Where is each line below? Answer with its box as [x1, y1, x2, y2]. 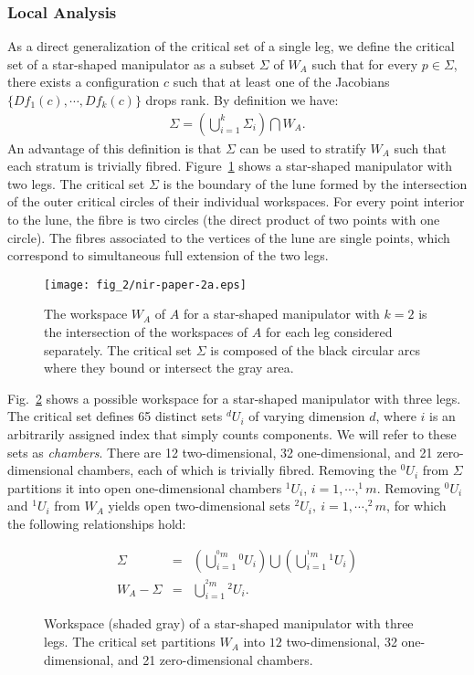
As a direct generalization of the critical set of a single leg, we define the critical [7, 37, 455, 56]
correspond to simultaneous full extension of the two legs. [7, 246, 329, 265]
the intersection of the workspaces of [44, 322, 248, 342]
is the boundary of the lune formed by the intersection [163, 174, 468, 193]
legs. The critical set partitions [44, 632, 216, 651]
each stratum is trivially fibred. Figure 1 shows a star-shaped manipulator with [7, 156, 453, 175]
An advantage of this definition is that [7, 138, 222, 157]
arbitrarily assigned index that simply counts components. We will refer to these [7, 425, 457, 443]
